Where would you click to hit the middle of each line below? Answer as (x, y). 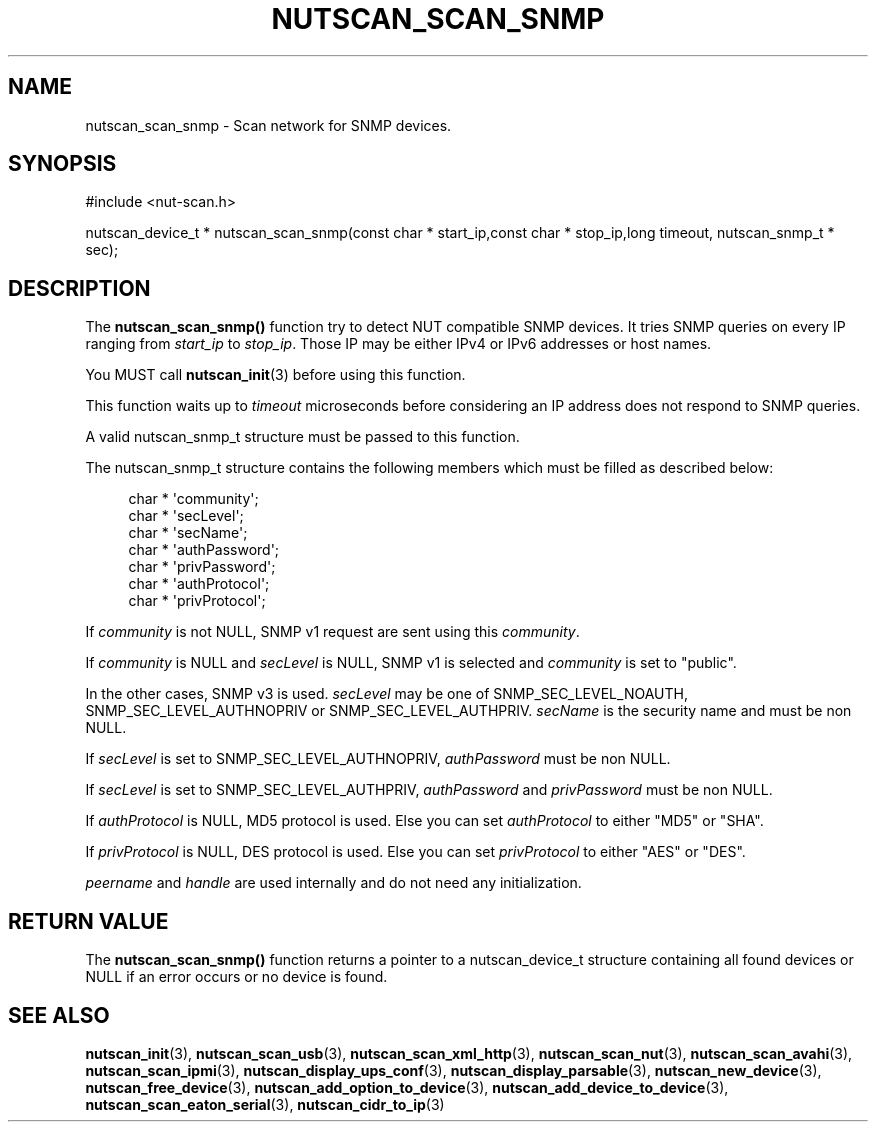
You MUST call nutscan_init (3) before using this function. (275, 375)
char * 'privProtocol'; (197, 601)
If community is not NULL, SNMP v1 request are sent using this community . (332, 632)
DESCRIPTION (79, 288)
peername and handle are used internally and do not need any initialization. (333, 883)
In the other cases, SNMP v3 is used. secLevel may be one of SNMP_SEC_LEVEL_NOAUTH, (386, 694)
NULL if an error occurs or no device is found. (236, 977)
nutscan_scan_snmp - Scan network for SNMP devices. (268, 125)
